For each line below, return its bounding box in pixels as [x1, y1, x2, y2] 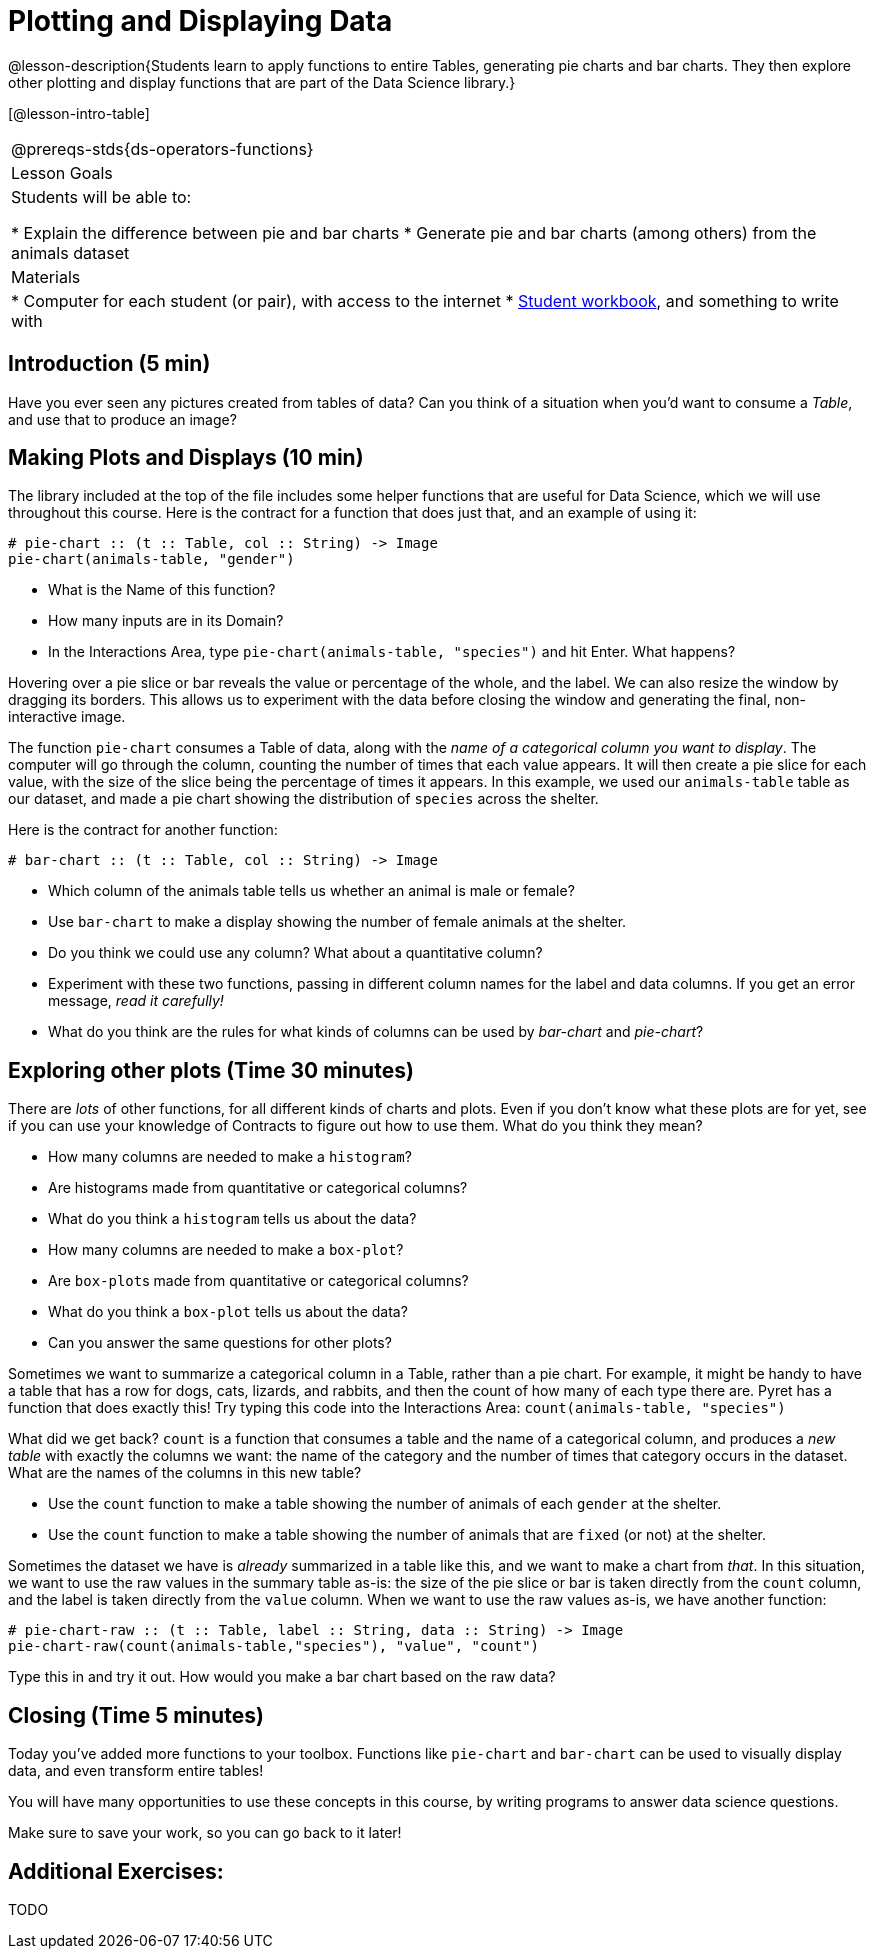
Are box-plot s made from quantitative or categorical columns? [48, 1272, 469, 1290]
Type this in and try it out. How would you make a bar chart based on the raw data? [8, 1668, 556, 1686]
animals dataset [11, 242, 130, 263]
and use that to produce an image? [8, 410, 237, 428]
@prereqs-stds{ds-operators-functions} [11, 138, 314, 159]
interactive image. [8, 708, 126, 726]
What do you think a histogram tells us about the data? [48, 1210, 417, 1228]
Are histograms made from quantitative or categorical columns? [48, 1179, 468, 1197]
